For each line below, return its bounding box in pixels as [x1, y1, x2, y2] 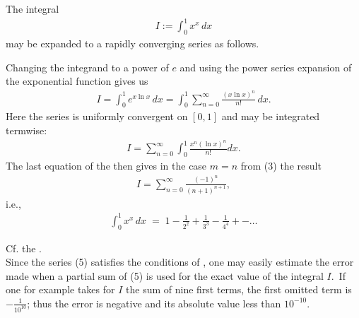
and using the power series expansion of [179, 59, 352, 74]
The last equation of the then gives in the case [6, 158, 207, 173]
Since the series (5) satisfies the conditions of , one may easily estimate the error [6, 254, 354, 269]
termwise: [6, 123, 47, 137]
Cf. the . [6, 240, 42, 255]
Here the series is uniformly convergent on [6, 109, 188, 124]
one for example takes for [6, 282, 115, 297]
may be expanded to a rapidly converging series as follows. [6, 35, 259, 50]
